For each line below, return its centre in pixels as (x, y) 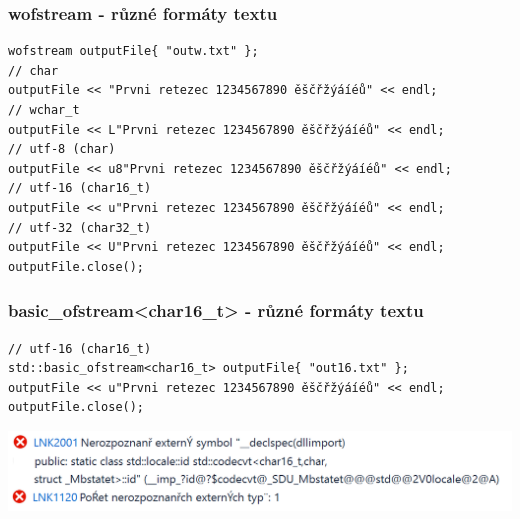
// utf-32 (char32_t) (80, 227)
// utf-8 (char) (62, 149)
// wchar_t (44, 110)
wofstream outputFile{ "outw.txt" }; (133, 51)
